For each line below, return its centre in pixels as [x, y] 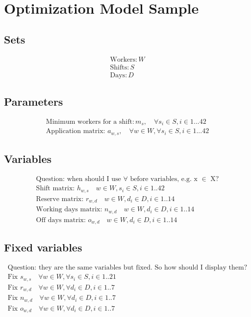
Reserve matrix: [60, 199]
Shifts [119, 67]
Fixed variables [43, 247]
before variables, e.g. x [164, 179]
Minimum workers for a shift [89, 122]
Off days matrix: [61, 220]
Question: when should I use [78, 179]
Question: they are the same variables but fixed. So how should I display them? [127, 268]
